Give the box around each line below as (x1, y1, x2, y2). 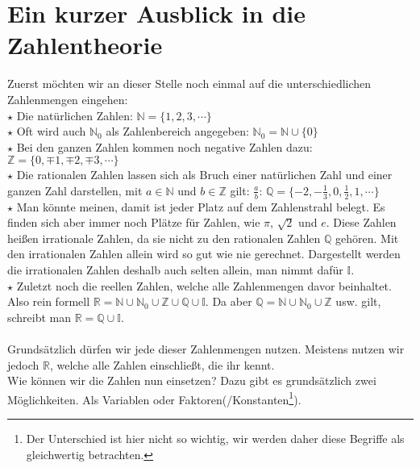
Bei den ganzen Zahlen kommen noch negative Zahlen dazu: (16, 138, 313, 155)
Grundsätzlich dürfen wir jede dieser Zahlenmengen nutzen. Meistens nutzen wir (7, 341, 405, 357)
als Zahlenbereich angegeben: (106, 123, 249, 140)
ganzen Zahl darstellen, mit (7, 182, 143, 198)
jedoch (7, 356, 40, 373)
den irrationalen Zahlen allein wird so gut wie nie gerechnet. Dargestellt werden (7, 245, 401, 262)
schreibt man (7, 308, 72, 325)
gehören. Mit (335, 229, 399, 246)
